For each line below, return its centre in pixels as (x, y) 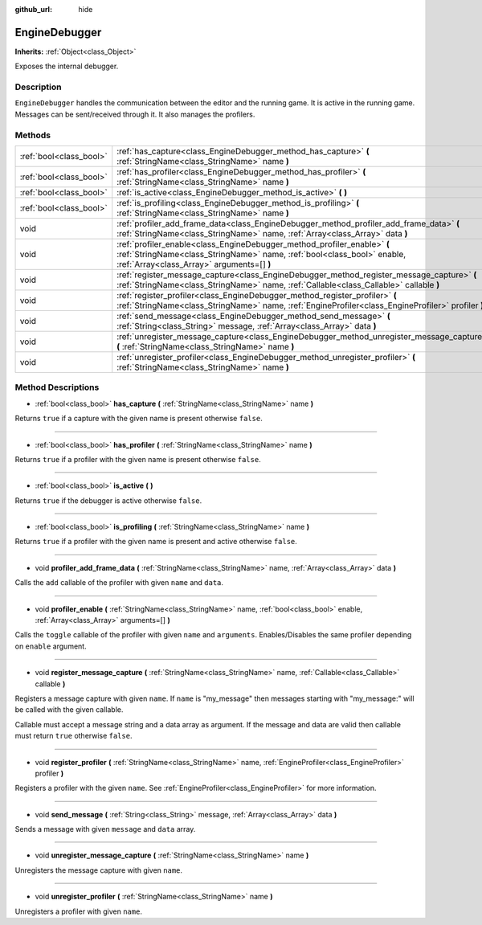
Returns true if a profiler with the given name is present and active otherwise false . (156, 542)
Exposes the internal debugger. (67, 66)
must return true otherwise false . (74, 736)
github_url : (33, 9)
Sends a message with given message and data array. (105, 829)
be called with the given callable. (69, 710)
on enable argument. (51, 646)
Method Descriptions (57, 387)
